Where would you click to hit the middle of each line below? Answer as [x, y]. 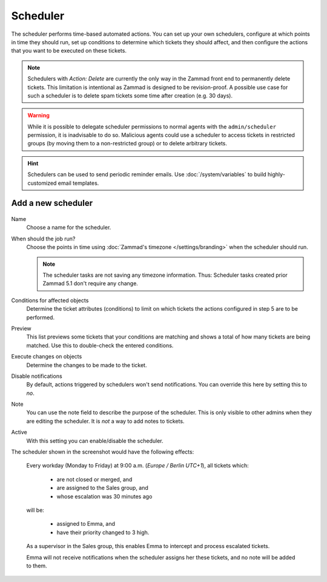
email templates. [78, 183]
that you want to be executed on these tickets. [69, 51]
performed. [40, 317]
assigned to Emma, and [86, 524]
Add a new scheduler [52, 203]
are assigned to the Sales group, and [102, 488]
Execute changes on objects [47, 357]
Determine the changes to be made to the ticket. [87, 365]
